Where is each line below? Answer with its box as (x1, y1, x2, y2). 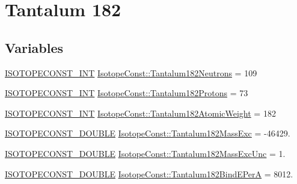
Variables (5, 38, 64, 57)
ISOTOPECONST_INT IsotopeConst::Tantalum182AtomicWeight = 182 (5, 106, 276, 119)
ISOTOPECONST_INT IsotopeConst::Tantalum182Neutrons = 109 (5, 66, 257, 79)
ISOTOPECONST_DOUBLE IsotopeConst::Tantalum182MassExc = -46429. (5, 127, 290, 140)
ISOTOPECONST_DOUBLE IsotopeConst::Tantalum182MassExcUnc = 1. (5, 147, 286, 159)
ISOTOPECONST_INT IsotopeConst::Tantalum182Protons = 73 (5, 87, 248, 99)
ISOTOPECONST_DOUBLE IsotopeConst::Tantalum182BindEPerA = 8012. (5, 167, 293, 180)
